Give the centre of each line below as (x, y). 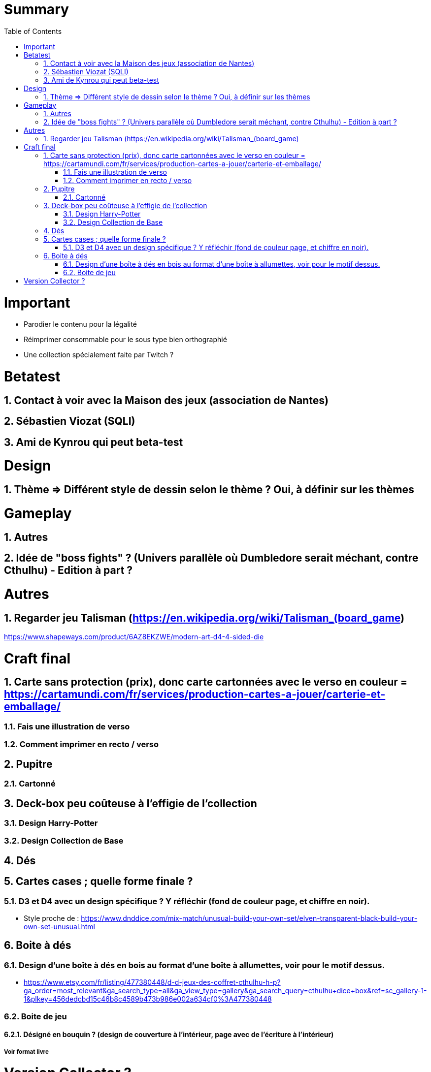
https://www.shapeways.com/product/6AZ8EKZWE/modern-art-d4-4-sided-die (134, 636)
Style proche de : (51, 918)
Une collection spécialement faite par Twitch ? (99, 355)
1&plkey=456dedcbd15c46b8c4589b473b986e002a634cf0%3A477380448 (148, 999)
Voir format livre (26, 1052)
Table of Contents (33, 31)
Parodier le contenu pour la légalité (80, 324)
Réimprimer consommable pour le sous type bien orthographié (125, 340)
